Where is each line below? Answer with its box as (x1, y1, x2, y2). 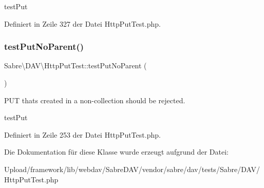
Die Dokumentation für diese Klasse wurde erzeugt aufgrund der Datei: (4, 146, 229, 157)
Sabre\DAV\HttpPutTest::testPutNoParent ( (4, 60, 147, 71)
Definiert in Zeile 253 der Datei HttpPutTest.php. (4, 129, 161, 140)
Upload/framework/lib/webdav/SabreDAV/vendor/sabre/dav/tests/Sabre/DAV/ (4, 163, 260, 174)
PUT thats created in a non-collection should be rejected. (4, 95, 185, 105)
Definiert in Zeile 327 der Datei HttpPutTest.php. (4, 18, 161, 29)
